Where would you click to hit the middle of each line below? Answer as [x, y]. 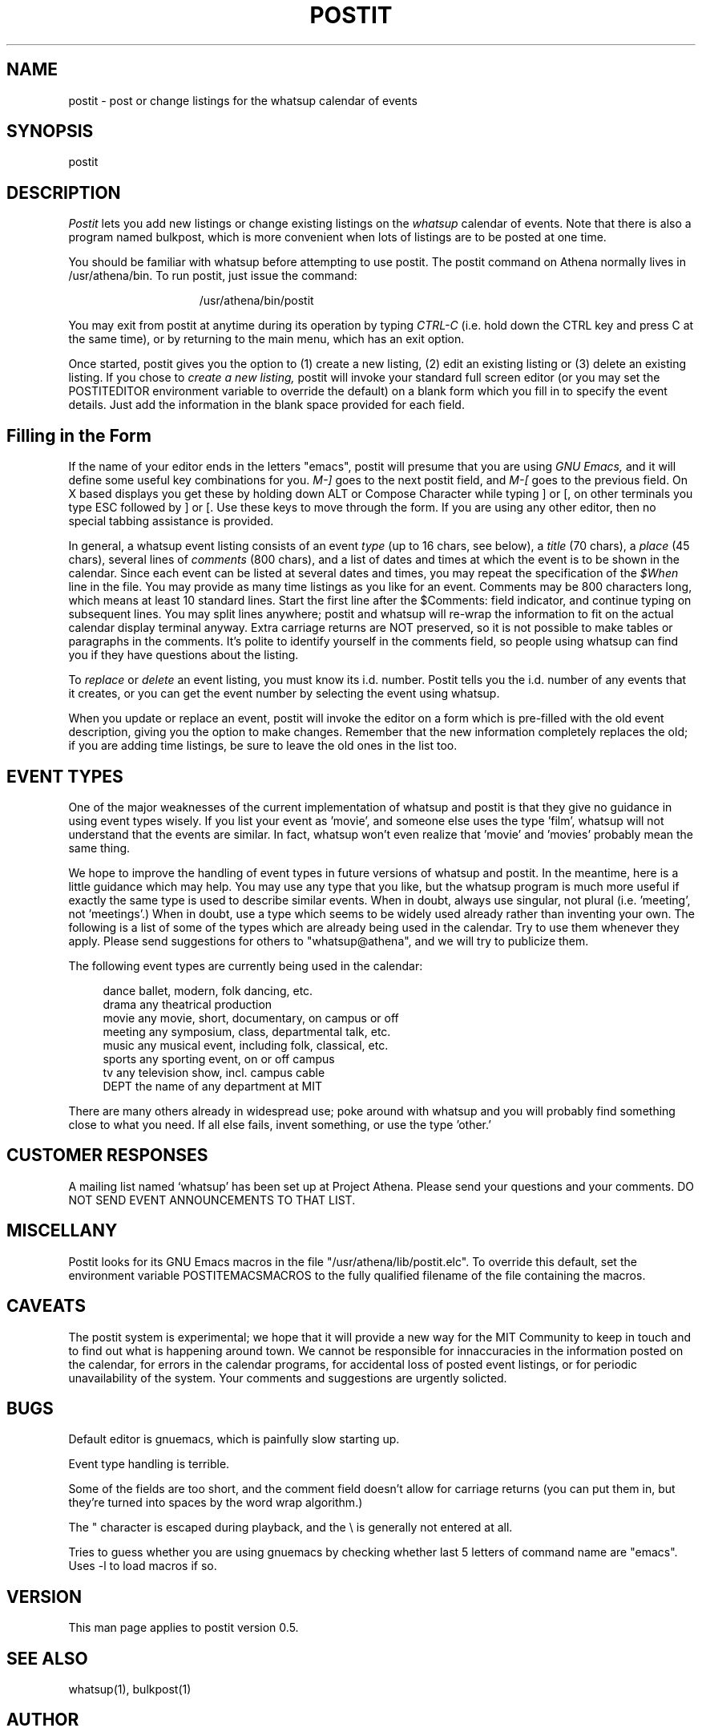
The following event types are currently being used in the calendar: [246, 965]
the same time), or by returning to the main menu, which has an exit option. [266, 339]
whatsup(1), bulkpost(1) [130, 1690]
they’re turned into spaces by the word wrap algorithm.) [216, 1503]
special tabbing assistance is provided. [171, 521]
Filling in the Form [79, 435]
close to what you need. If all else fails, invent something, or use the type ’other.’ [280, 1124]
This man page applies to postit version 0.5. [184, 1628]
